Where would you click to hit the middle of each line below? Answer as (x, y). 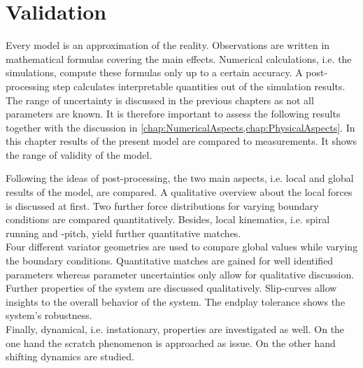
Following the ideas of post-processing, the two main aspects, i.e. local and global (180, 178)
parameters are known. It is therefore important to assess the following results (173, 114)
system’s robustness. (49, 315)
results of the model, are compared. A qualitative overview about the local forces (179, 192)
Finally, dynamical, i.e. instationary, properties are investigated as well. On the (175, 329)
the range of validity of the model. (79, 154)
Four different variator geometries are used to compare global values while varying (182, 247)
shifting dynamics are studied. (70, 356)
